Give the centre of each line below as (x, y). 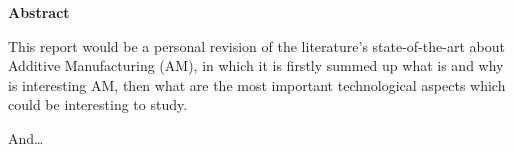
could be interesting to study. (98, 104)
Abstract (39, 12)
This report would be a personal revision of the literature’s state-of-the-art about (256, 45)
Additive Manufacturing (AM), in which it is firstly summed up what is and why (256, 65)
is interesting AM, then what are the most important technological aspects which (257, 84)
